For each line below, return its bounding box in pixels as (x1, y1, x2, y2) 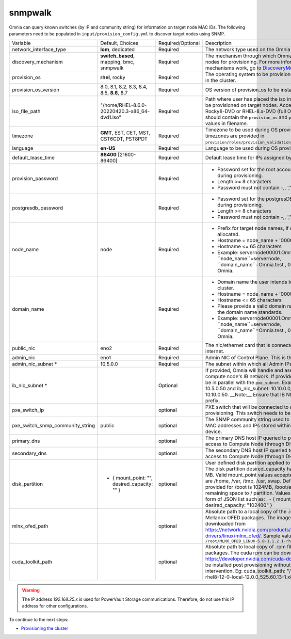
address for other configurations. (22, 603, 88, 609)
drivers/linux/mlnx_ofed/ (205, 532, 261, 539)
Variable (12, 40, 31, 47)
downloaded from (205, 520, 246, 527)
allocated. (217, 231, 240, 238)
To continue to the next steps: (9, 616, 69, 623)
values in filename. (205, 120, 248, 127)
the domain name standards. (217, 309, 283, 316)
